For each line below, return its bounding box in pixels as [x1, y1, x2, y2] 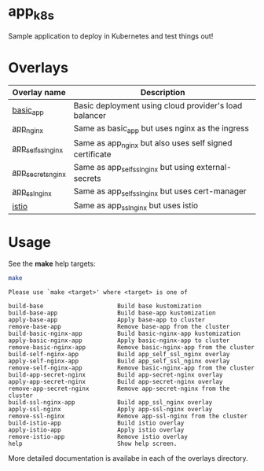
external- [196, 161, 232, 172]
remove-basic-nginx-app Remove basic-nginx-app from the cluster [8, 344, 255, 351]
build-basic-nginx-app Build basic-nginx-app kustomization [8, 329, 241, 338]
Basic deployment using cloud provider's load [73, 101, 243, 112]
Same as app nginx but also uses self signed [73, 137, 233, 149]
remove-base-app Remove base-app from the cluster [8, 323, 230, 331]
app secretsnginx [12, 166, 67, 179]
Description [140, 87, 185, 98]
